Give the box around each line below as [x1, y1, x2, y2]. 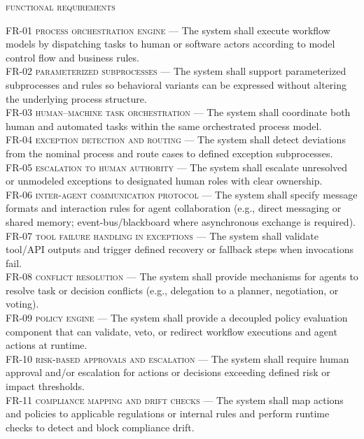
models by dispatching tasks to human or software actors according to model [6, 36, 335, 51]
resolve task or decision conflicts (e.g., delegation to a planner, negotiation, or [6, 282, 339, 297]
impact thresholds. [6, 379, 85, 394]
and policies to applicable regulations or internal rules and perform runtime [6, 406, 330, 421]
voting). [6, 296, 39, 311]
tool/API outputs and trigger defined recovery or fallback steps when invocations [6, 242, 353, 257]
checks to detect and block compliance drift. [6, 419, 195, 434]
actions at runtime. [6, 338, 87, 352]
